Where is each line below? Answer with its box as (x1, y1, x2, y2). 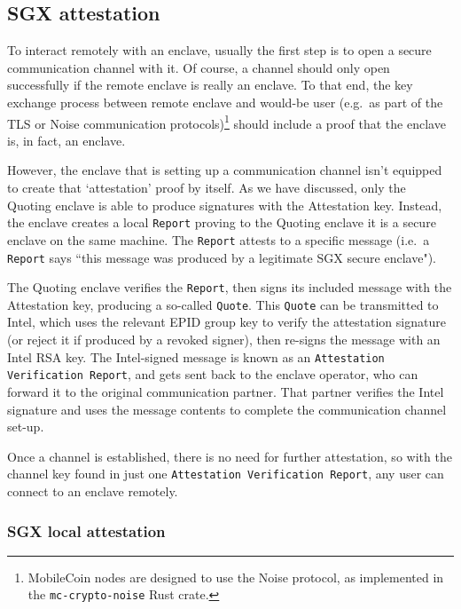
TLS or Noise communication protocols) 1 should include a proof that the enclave (7, 111, 446, 132)
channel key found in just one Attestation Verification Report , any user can (7, 464, 444, 483)
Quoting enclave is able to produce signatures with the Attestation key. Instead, (7, 195, 442, 214)
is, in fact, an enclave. (7, 130, 126, 149)
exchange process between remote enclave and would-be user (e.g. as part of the (7, 92, 443, 111)
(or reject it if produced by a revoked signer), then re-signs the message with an (7, 330, 441, 349)
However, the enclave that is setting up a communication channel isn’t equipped (7, 161, 442, 179)
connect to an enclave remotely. (7, 482, 178, 501)
